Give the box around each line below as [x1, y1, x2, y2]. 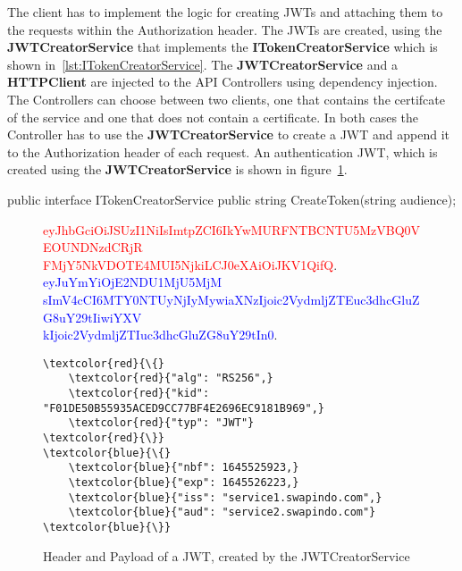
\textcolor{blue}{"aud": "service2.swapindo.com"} [68, 506, 376, 519]
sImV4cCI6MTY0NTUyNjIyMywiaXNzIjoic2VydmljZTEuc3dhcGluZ [43, 290, 420, 308]
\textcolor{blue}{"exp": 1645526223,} [68, 475, 299, 489]
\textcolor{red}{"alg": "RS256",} [68, 372, 273, 385]
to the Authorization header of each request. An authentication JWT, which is [7, 142, 438, 161]
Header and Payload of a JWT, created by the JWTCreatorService [43, 546, 410, 565]
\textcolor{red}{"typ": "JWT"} [68, 416, 255, 430]
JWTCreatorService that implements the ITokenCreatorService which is [7, 38, 438, 56]
